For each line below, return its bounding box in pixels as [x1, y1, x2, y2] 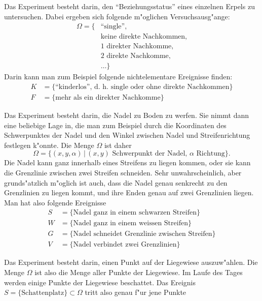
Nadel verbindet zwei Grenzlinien [73, 241, 177, 249]
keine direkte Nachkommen [100, 33, 185, 41]
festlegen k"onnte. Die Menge [4, 139, 94, 150]
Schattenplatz [21, 289, 64, 297]
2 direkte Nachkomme [100, 52, 169, 60]
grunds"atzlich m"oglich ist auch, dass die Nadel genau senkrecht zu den [4, 177, 228, 188]
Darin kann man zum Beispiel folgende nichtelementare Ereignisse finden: [4, 71, 233, 82]
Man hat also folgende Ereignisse [4, 197, 106, 207]
